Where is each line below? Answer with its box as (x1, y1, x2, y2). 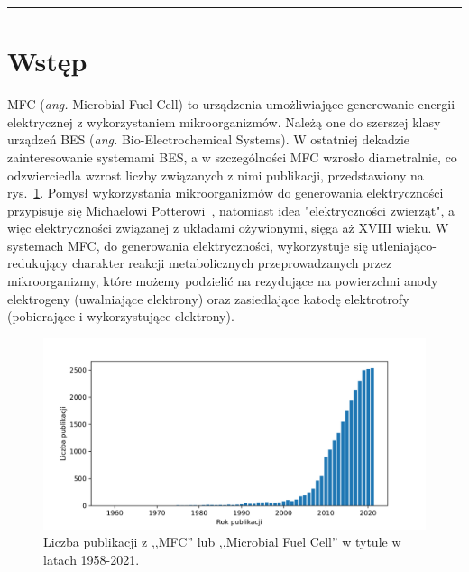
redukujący (7, 254, 69, 272)
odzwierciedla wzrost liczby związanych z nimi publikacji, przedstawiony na (7, 165, 424, 184)
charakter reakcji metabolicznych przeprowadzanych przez (72, 254, 392, 272)
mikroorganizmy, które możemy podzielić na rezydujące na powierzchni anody (7, 272, 438, 291)
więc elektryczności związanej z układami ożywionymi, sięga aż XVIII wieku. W (7, 218, 449, 237)
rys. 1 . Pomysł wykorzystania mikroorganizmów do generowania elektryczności (7, 183, 444, 202)
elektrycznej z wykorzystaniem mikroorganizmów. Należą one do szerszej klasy (7, 112, 441, 131)
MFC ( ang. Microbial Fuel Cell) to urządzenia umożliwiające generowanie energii (7, 95, 455, 114)
